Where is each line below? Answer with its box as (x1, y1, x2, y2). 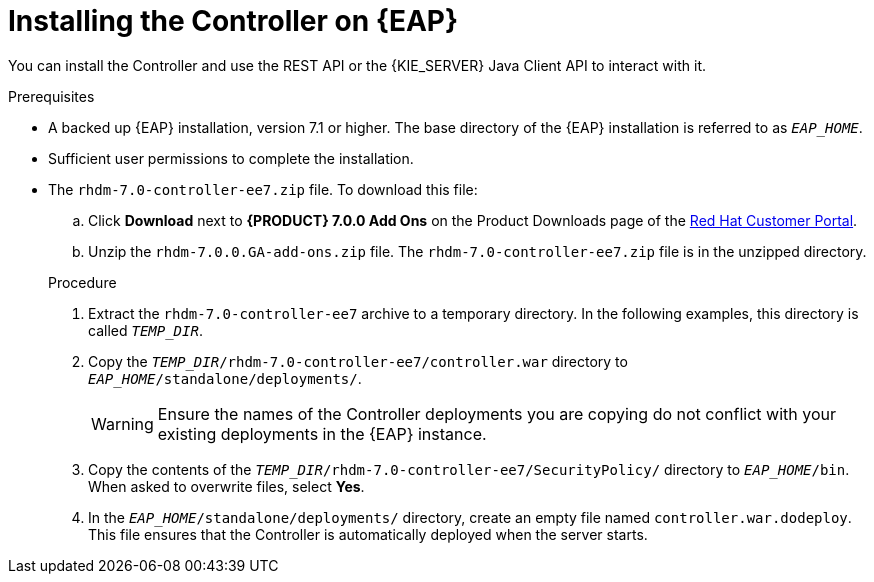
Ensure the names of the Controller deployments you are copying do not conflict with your (157, 403, 836, 424)
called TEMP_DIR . (88, 321, 203, 339)
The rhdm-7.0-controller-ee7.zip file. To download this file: (48, 180, 478, 198)
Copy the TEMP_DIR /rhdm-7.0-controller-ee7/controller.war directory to (88, 352, 628, 370)
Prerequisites (8, 87, 95, 105)
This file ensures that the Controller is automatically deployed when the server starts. (88, 525, 648, 543)
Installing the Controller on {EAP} (8, 4, 459, 38)
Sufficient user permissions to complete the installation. (48, 149, 414, 167)
